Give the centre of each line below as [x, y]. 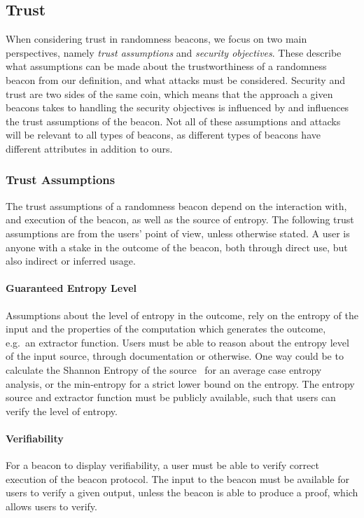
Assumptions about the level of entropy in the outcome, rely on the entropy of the [182, 315]
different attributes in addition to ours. [89, 148]
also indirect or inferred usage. [71, 261]
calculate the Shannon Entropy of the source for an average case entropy [164, 369]
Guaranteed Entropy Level [71, 288]
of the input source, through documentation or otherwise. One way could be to [175, 356]
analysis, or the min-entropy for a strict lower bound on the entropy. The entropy [180, 383]
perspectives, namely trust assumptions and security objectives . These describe [174, 52]
